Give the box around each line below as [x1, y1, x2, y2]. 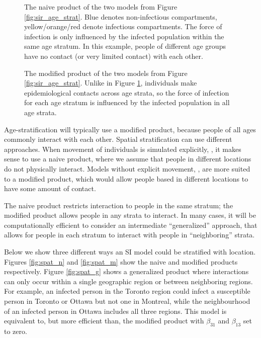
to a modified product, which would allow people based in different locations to [4, 173, 248, 184]
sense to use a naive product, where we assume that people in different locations [4, 153, 251, 164]
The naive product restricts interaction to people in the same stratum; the [4, 200, 233, 210]
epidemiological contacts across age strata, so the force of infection [24, 87, 229, 98]
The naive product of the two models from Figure [24, 2, 178, 12]
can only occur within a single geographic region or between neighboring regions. [4, 276, 253, 286]
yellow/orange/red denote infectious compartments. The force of [24, 21, 222, 32]
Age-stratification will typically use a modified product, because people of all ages [4, 124, 256, 134]
